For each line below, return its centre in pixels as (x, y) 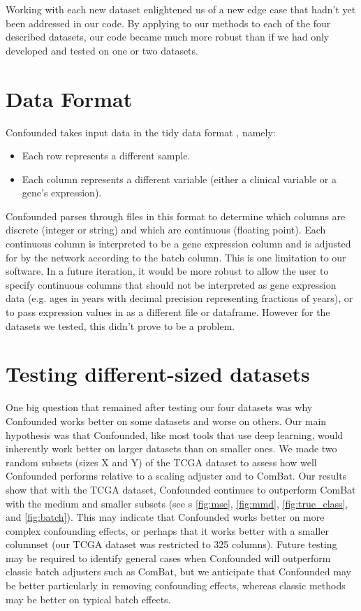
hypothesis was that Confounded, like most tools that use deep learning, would (175, 434)
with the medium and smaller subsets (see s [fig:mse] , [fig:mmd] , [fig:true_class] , (177, 503)
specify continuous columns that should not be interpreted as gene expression (171, 284)
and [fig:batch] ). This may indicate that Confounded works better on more (165, 517)
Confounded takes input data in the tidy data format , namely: (141, 132)
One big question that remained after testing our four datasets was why (159, 407)
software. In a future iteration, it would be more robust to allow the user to (167, 271)
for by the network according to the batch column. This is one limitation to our (176, 257)
